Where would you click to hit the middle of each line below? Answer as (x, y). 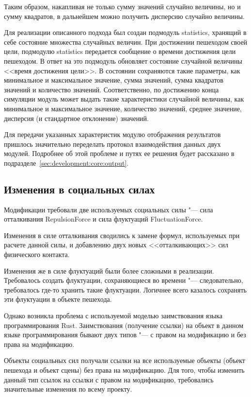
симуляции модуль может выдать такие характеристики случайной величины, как (124, 99)
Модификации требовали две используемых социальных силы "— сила (109, 209)
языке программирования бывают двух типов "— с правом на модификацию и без (125, 335)
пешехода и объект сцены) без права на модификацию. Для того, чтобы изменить (124, 370)
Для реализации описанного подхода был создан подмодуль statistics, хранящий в (125, 32)
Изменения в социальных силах (79, 189)
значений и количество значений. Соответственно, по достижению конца (111, 89)
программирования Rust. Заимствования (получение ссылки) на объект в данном (124, 325)
